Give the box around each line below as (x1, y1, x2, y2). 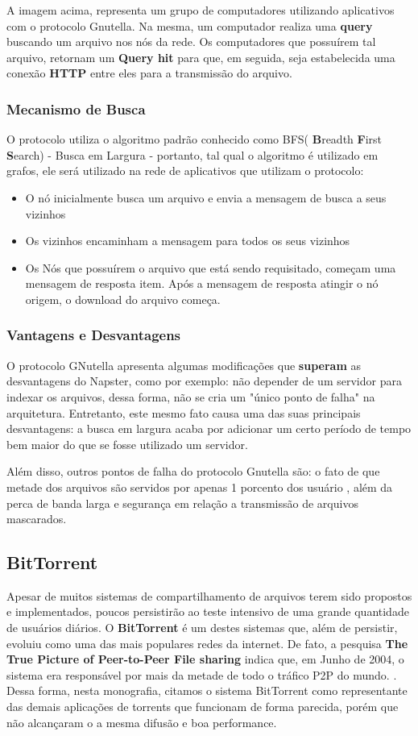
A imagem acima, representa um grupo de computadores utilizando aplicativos (6, 2, 395, 18)
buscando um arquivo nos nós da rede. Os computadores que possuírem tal (6, 33, 376, 50)
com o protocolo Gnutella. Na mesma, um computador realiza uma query (6, 17, 373, 34)
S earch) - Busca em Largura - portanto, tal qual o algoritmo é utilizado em (6, 146, 379, 163)
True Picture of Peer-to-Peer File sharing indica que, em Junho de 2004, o (6, 651, 404, 667)
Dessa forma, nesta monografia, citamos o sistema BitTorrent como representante (6, 682, 408, 699)
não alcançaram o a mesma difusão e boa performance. (6, 713, 277, 730)
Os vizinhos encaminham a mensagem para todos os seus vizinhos (25, 232, 350, 249)
